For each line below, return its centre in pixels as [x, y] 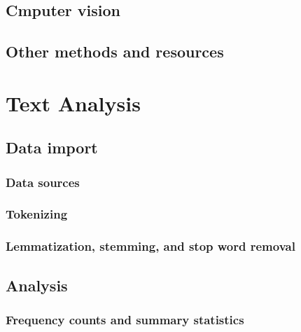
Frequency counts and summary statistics [125, 319]
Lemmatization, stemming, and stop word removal [150, 246]
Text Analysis [73, 103]
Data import [52, 147]
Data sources [43, 182]
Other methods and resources [115, 51]
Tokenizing [37, 214]
